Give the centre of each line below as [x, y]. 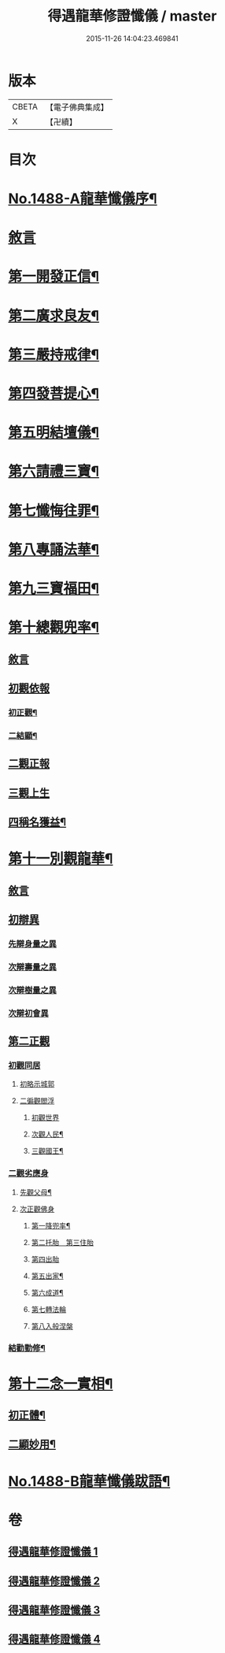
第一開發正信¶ [54, 277]
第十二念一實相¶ [61, 1384]
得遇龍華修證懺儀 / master [132, 16]
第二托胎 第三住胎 [63, 1242]
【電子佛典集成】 [77, 107]
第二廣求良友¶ [54, 315]
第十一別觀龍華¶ [61, 859]
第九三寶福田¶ [54, 588]
